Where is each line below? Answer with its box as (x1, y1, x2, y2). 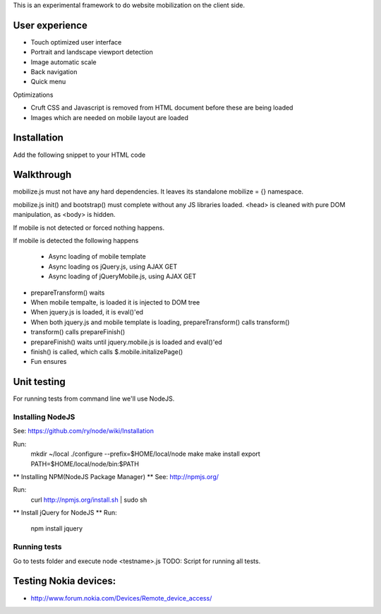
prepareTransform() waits (30, 288, 105, 297)
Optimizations (13, 90, 54, 99)
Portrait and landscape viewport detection (30, 48, 153, 57)
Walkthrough (13, 169, 72, 181)
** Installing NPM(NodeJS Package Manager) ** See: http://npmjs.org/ (13, 472, 219, 480)
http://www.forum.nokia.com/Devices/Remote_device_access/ (30, 594, 212, 602)
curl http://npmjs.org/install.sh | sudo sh (30, 495, 147, 504)
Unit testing (13, 376, 66, 388)
